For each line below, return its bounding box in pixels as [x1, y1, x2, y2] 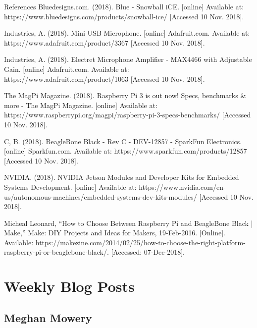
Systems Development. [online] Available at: [4, 181, 137, 192]
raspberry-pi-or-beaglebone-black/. [4, 247, 109, 257]
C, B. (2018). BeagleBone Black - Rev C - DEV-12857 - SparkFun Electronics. [4, 136, 242, 146]
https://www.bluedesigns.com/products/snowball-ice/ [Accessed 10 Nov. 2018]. [4, 11, 244, 21]
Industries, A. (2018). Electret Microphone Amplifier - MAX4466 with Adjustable [4, 54, 252, 64]
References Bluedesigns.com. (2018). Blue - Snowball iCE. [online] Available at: [4, 1, 244, 11]
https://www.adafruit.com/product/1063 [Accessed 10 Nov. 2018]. [4, 73, 205, 84]
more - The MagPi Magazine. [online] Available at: [4, 100, 157, 110]
